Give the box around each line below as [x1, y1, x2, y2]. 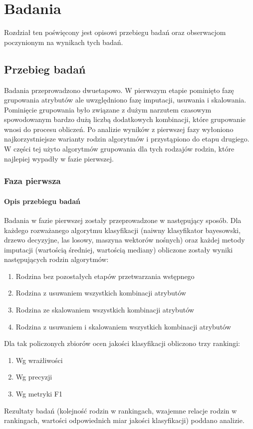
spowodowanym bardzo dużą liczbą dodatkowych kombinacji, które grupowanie [4, 114, 246, 124]
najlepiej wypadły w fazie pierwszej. [4, 153, 114, 163]
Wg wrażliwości [15, 354, 63, 365]
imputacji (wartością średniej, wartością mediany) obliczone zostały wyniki [4, 244, 233, 254]
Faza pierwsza [4, 174, 61, 187]
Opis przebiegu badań [4, 195, 80, 206]
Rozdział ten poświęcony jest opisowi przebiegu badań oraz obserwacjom [4, 27, 226, 37]
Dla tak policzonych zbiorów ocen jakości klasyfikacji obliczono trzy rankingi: [4, 338, 240, 348]
